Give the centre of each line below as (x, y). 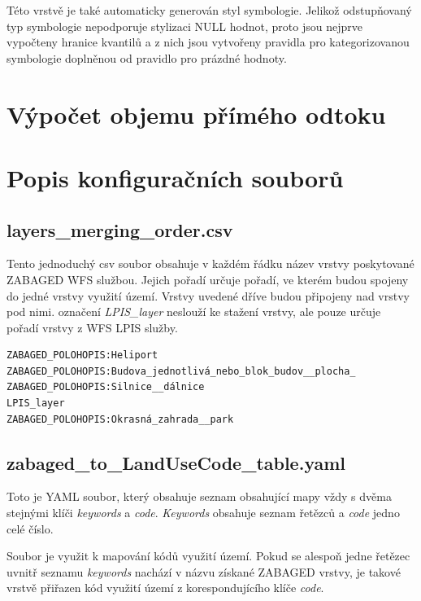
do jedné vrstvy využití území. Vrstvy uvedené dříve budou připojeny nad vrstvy (208, 295)
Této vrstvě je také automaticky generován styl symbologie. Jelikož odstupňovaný (209, 10)
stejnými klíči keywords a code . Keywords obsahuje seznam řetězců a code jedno (203, 513)
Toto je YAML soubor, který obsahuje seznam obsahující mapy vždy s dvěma (199, 496)
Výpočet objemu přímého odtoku (196, 114)
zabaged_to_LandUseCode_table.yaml (176, 462)
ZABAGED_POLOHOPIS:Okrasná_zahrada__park (120, 419)
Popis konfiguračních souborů (175, 177)
